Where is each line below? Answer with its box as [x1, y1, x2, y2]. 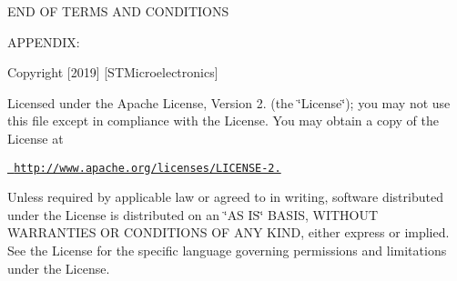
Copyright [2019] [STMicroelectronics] [7, 63, 218, 82]
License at [7, 128, 64, 147]
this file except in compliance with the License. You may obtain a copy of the [7, 111, 439, 130]
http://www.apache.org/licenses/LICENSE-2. [14, 161, 281, 175]
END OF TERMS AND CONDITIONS [7, 2, 229, 20]
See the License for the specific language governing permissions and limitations [7, 241, 447, 259]
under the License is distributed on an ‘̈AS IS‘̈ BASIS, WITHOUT [7, 205, 379, 224]
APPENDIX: [7, 32, 80, 51]
